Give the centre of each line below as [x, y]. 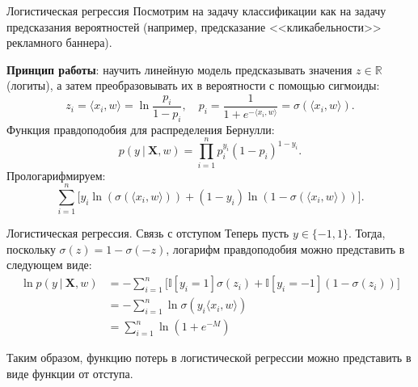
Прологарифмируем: [56, 175]
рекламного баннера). [59, 42]
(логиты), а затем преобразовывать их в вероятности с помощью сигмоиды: [193, 85]
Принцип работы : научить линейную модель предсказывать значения [179, 69]
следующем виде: [49, 265]
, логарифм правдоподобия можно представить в [285, 248]
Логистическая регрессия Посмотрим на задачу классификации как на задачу [196, 11]
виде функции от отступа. [70, 373]
